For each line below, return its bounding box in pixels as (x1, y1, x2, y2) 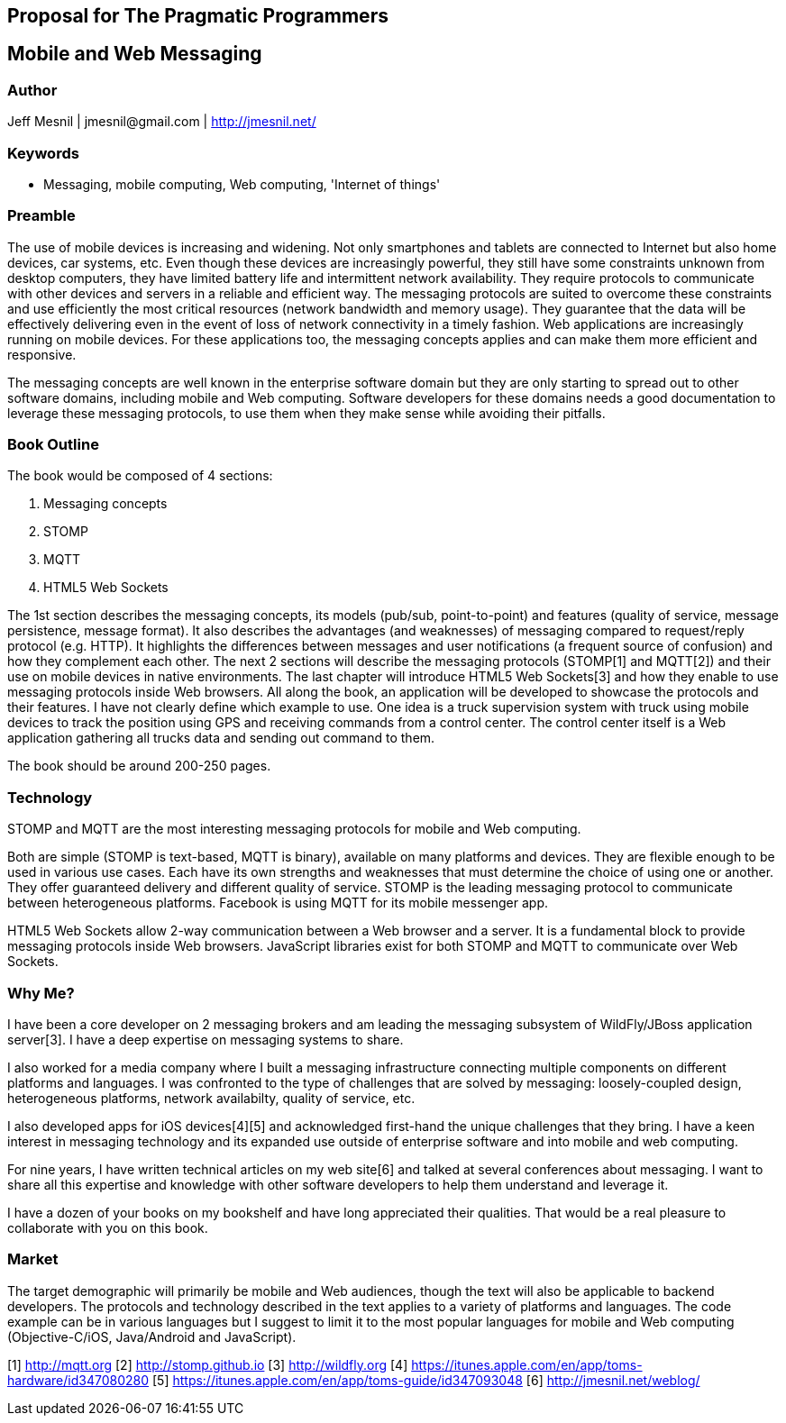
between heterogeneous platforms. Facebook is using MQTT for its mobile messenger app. (7, 895, 548, 911)
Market (7, 1250, 59, 1269)
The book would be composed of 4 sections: (7, 468, 273, 484)
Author (7, 80, 58, 99)
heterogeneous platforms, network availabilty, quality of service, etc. (7, 1090, 416, 1106)
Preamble (7, 206, 76, 225)
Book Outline (7, 435, 99, 454)
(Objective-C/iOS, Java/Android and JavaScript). (7, 1328, 297, 1345)
